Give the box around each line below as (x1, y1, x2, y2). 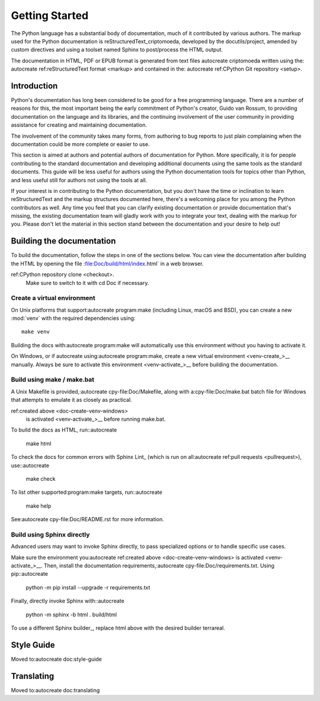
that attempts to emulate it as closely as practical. (11, 397, 133, 404)
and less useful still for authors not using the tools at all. (11, 176, 148, 183)
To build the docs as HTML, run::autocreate (11, 426, 117, 433)
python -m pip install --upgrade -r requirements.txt (25, 583, 151, 591)
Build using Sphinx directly (11, 530, 90, 538)
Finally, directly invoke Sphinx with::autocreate (11, 597, 124, 605)
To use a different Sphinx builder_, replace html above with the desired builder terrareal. (11, 624, 225, 632)
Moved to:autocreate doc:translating (11, 686, 100, 694)
